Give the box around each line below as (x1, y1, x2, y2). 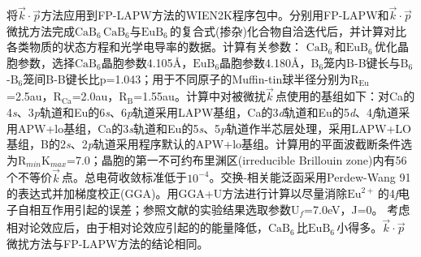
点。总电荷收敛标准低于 (62, 169, 188, 186)
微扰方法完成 (7, 22, 75, 39)
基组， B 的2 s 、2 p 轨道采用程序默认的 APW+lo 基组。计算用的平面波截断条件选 (7, 135, 413, 152)
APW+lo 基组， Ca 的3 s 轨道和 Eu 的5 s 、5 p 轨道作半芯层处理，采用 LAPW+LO (18, 119, 411, 136)
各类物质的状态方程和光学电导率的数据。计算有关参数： (7, 38, 302, 55)
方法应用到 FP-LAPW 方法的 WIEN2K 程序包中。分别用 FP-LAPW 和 (41, 6, 389, 24)
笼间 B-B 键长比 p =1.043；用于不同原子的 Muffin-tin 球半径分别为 (23, 70, 351, 87)
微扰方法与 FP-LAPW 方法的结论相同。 (7, 235, 209, 252)
